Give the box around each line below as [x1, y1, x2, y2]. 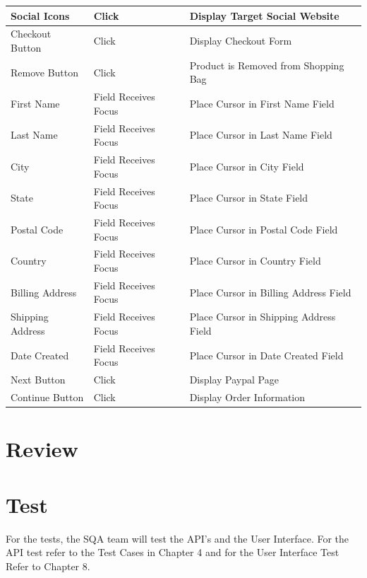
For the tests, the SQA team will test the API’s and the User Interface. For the [6, 531, 349, 545]
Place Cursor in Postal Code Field [189, 221, 338, 236]
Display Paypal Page [189, 372, 279, 387]
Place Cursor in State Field [189, 190, 308, 205]
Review [6, 434, 78, 463]
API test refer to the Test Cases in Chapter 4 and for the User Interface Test [6, 545, 339, 560]
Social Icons [11, 8, 70, 23]
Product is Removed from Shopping [189, 57, 344, 72]
